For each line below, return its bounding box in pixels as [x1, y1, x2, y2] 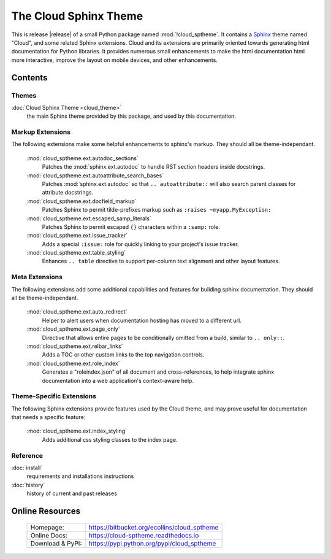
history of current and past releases [26, 490, 118, 497]
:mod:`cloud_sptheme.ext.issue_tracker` [26, 232, 128, 239]
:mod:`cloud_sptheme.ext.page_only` [26, 325, 120, 333]
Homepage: [30, 523, 64, 531]
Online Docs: [30, 531, 67, 539]
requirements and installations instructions [26, 472, 134, 480]
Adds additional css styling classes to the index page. [42, 436, 178, 443]
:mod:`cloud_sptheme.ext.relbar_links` [26, 342, 123, 350]
